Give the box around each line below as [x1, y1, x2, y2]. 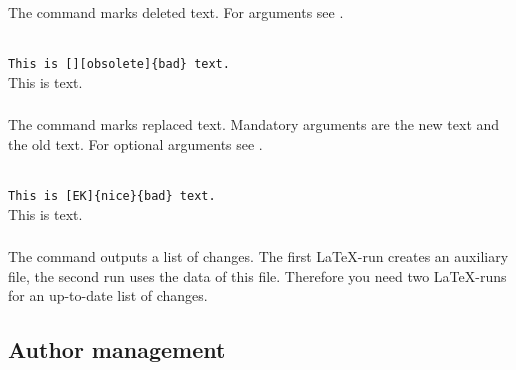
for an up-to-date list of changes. [8, 285, 208, 306]
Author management [8, 334, 226, 365]
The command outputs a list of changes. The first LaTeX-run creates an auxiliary [8, 246, 509, 267]
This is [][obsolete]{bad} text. [8, 57, 230, 72]
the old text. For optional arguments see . [8, 133, 263, 154]
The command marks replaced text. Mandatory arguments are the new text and [8, 114, 500, 135]
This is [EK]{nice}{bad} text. [8, 189, 216, 204]
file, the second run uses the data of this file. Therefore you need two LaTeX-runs [8, 265, 507, 286]
